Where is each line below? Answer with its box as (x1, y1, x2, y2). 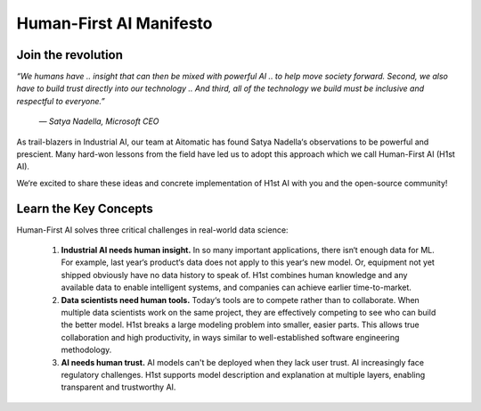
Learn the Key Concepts (16, 201, 153, 216)
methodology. (61, 344, 112, 356)
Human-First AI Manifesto (16, 13, 213, 33)
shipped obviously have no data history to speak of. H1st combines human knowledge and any (61, 269, 408, 280)
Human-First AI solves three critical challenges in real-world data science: (16, 224, 289, 235)
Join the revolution (16, 47, 124, 62)
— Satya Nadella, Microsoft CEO (38, 116, 159, 127)
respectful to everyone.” (16, 95, 106, 106)
